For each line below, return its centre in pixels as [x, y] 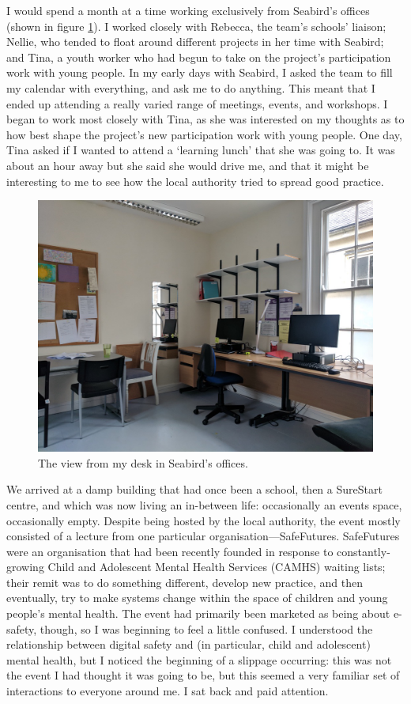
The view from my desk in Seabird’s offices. [143, 462]
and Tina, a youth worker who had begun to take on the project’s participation [199, 57]
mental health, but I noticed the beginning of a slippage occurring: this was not [199, 659]
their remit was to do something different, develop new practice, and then [185, 582]
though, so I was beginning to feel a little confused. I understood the [206, 628]
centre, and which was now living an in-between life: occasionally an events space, [204, 504]
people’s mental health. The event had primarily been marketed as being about [198, 613]
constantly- [364, 551]
